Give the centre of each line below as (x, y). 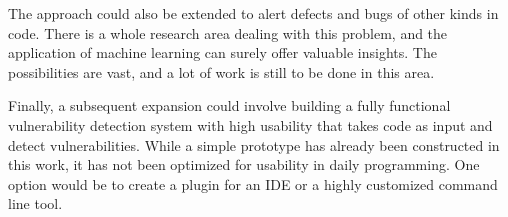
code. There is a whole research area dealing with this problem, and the (228, 32)
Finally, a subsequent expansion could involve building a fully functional (229, 105)
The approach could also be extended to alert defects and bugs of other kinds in (253, 13)
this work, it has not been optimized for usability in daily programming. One (244, 164)
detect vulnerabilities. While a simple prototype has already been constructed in (254, 144)
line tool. (35, 203)
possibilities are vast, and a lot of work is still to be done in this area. (221, 71)
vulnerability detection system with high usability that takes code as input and (250, 124)
